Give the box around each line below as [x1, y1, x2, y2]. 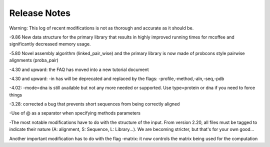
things [9, 91, 22, 97]
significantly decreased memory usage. [9, 41, 91, 47]
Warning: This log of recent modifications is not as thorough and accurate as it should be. [9, 25, 194, 31]
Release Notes [9, 7, 71, 18]
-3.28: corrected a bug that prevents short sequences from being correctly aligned [9, 101, 180, 107]
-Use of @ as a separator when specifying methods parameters [9, 110, 141, 116]
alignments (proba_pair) [9, 57, 58, 63]
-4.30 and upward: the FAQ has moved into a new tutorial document [9, 66, 149, 72]
